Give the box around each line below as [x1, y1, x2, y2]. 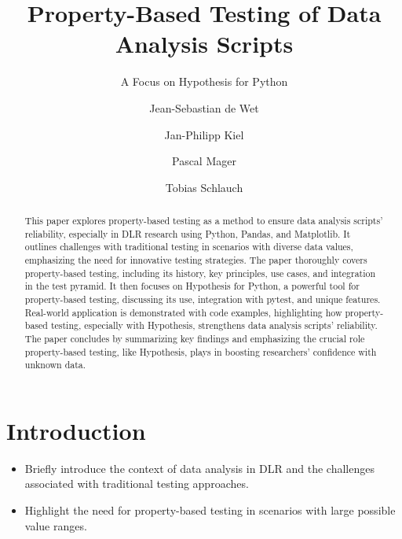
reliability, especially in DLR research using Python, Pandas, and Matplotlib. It [24, 227, 351, 240]
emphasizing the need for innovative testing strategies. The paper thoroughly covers [24, 253, 367, 267]
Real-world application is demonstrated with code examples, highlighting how [24, 305, 342, 319]
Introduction [6, 414, 146, 446]
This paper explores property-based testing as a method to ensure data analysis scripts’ [24, 214, 383, 227]
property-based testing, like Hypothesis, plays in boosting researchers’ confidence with [24, 345, 377, 358]
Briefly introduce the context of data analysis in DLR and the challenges [24, 460, 375, 476]
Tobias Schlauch [165, 179, 243, 195]
